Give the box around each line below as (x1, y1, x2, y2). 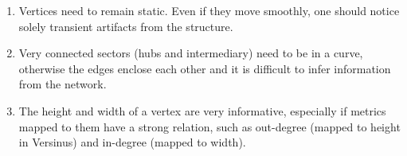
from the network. (18, 76, 107, 92)
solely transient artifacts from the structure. (18, 18, 233, 34)
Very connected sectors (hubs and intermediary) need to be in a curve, (18, 45, 363, 61)
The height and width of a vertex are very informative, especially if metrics (18, 102, 386, 119)
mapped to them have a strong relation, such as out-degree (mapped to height (18, 118, 401, 135)
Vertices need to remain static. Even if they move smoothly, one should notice (18, 2, 400, 18)
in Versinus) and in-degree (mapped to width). (18, 134, 246, 150)
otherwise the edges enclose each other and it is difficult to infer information (18, 60, 391, 76)
